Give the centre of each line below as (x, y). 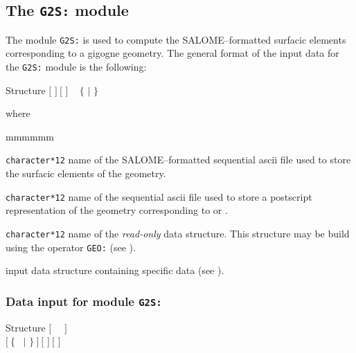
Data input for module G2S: (84, 301)
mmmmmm (30, 136)
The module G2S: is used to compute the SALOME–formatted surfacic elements (176, 39)
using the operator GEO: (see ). (71, 247)
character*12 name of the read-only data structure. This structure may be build (178, 233)
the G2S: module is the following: (76, 67)
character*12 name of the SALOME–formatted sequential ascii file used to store (178, 160)
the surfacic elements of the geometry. (86, 173)
